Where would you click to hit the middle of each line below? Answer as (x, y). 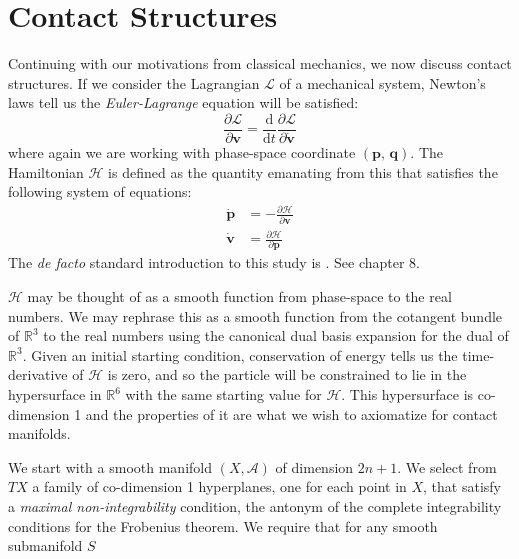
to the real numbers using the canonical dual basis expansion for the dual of (276, 335)
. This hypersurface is (407, 394)
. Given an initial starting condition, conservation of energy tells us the (240, 354)
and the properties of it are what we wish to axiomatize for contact (291, 413)
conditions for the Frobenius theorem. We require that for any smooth (223, 525)
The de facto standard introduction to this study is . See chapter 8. (214, 262)
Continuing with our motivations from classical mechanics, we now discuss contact (260, 63)
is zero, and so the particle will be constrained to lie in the (287, 374)
